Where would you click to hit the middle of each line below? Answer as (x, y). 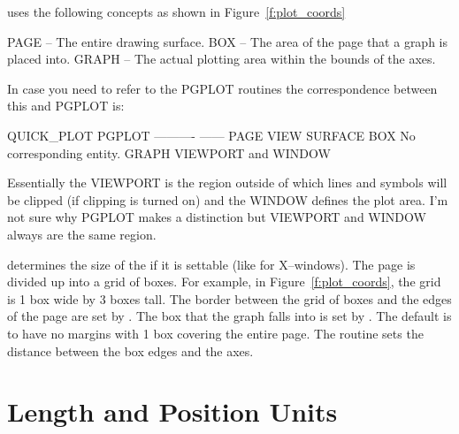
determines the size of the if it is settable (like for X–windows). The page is (211, 264)
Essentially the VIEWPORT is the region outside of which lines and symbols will (227, 183)
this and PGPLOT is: (66, 106)
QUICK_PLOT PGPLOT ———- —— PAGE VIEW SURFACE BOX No (211, 135)
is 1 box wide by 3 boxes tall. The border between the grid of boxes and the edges (229, 298)
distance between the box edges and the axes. (130, 350)
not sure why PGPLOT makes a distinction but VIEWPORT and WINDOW (217, 217)
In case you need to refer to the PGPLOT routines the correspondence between (222, 88)
